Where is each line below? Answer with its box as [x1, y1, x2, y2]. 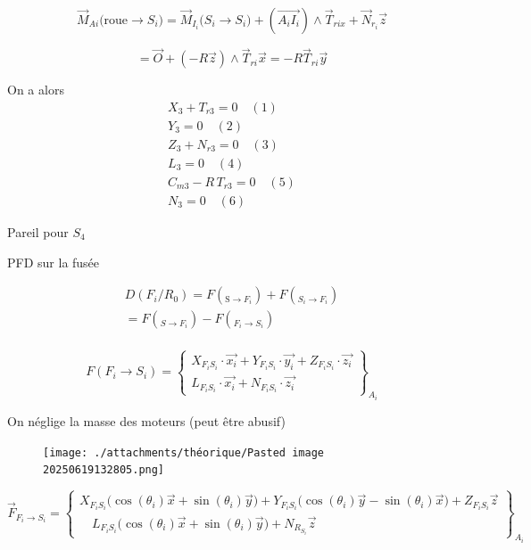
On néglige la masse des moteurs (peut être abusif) [7, 411, 286, 430]
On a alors [7, 80, 64, 99]
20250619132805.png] [43, 464, 165, 477]
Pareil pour [7, 223, 69, 241]
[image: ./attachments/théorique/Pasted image [43, 446, 324, 459]
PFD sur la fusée [7, 252, 100, 271]
